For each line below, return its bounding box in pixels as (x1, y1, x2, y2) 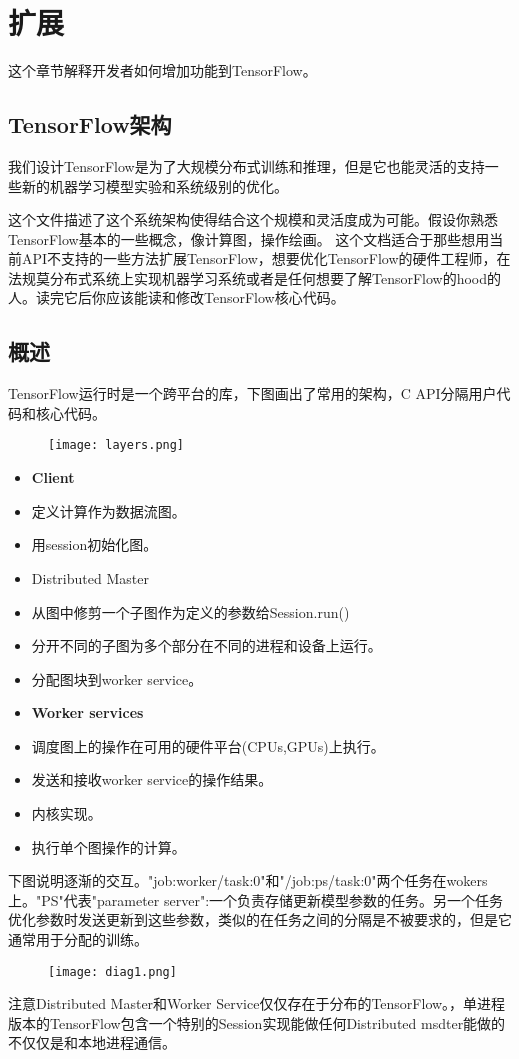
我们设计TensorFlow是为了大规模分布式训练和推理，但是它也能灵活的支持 (8, 155, 485, 176)
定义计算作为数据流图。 (31, 500, 186, 521)
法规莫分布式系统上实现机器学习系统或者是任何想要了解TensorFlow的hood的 (8, 267, 502, 288)
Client (31, 467, 75, 488)
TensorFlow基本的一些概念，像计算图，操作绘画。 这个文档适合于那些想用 (8, 228, 490, 249)
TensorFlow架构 (8, 109, 172, 140)
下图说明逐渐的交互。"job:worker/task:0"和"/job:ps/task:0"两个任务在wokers (8, 870, 488, 891)
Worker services (31, 702, 144, 723)
